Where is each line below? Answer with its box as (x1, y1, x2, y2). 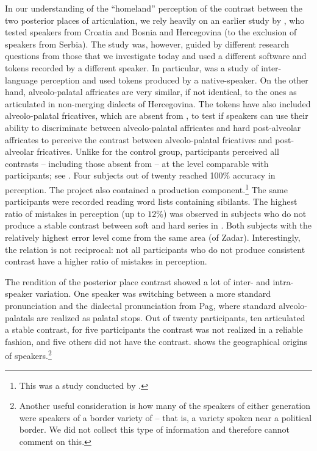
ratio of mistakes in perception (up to (5, 207, 145, 219)
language (5, 73, 38, 86)
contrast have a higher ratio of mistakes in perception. (5, 255, 207, 268)
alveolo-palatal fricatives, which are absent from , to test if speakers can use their (5, 109, 308, 122)
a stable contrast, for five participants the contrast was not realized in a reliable (5, 323, 303, 336)
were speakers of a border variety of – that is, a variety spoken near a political (19, 411, 312, 424)
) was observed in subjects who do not (163, 207, 307, 219)
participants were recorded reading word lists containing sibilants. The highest (5, 195, 297, 208)
